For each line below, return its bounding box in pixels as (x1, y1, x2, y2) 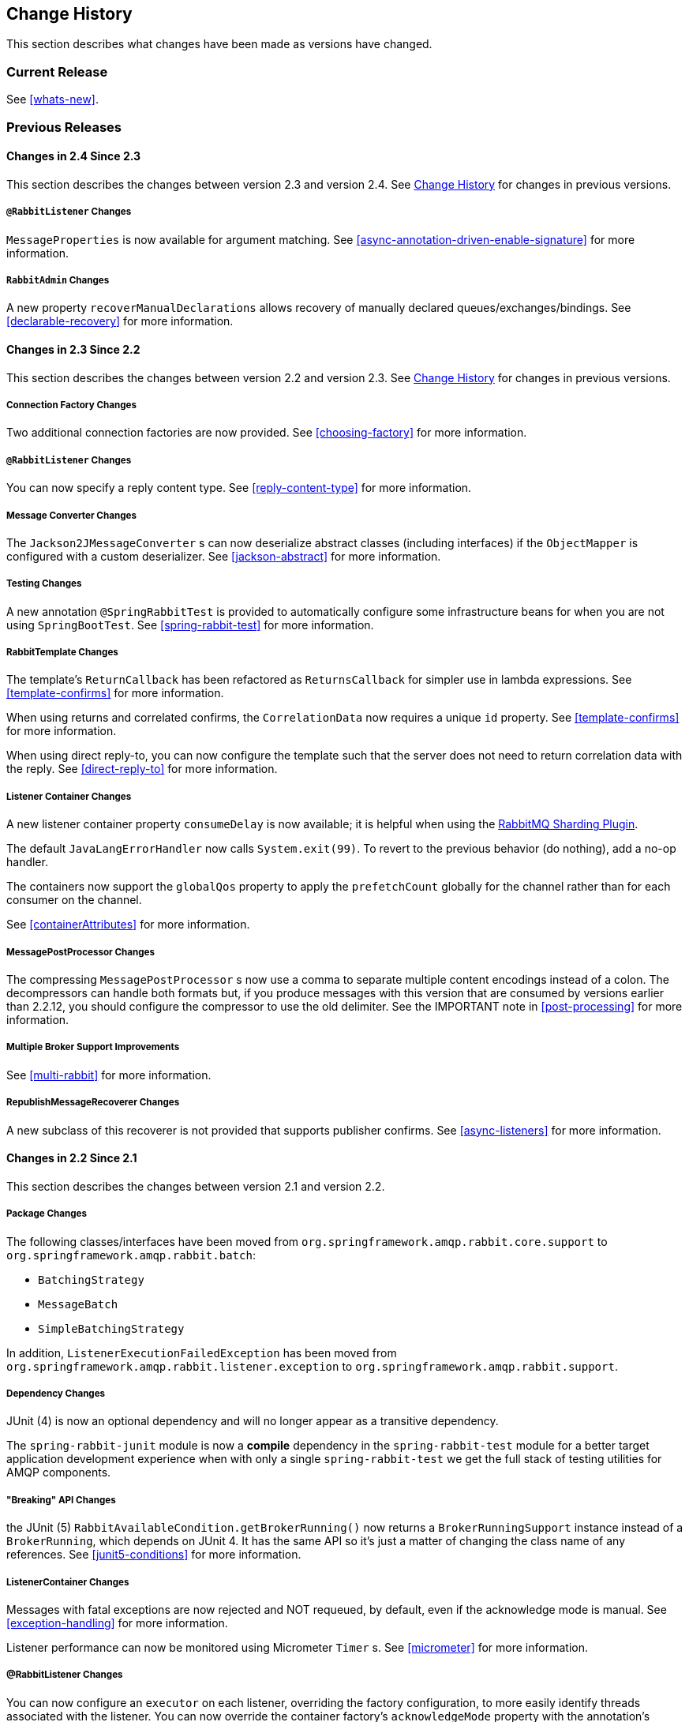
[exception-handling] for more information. (6, 1615, 228, 1630)
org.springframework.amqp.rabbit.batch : (6, 1247, 256, 1262)
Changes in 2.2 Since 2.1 (6, 1151, 137, 1165)
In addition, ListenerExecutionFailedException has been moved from (6, 1345, 397, 1360)
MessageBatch (38, 1297, 118, 1311)
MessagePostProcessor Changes (6, 946, 155, 958)
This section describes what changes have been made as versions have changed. (6, 37, 432, 51)
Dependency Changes (6, 1387, 106, 1399)
